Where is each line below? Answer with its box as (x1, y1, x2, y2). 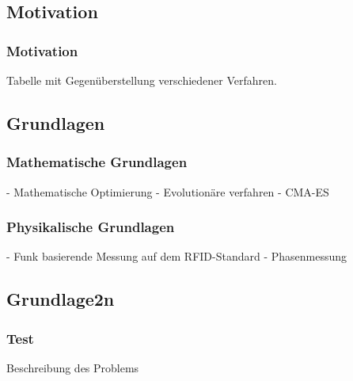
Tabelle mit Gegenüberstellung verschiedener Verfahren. (6, 72, 277, 88)
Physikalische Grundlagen (6, 217, 175, 237)
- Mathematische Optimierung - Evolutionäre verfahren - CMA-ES (6, 183, 329, 200)
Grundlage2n (6, 287, 115, 311)
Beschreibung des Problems (6, 360, 139, 375)
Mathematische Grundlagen (6, 152, 188, 172)
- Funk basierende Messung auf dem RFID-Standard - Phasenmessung (6, 248, 347, 265)
